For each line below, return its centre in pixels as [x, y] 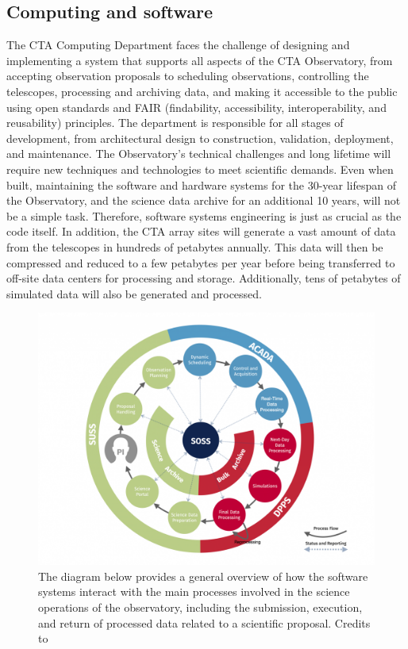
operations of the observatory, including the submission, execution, [200, 607]
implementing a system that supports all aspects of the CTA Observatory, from [200, 60]
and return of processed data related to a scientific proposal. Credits [204, 622]
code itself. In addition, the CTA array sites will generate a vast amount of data [201, 231]
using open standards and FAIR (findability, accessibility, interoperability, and [196, 107]
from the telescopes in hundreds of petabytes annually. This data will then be [195, 246]
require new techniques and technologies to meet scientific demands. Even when [200, 169]
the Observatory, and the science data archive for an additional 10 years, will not [204, 200]
